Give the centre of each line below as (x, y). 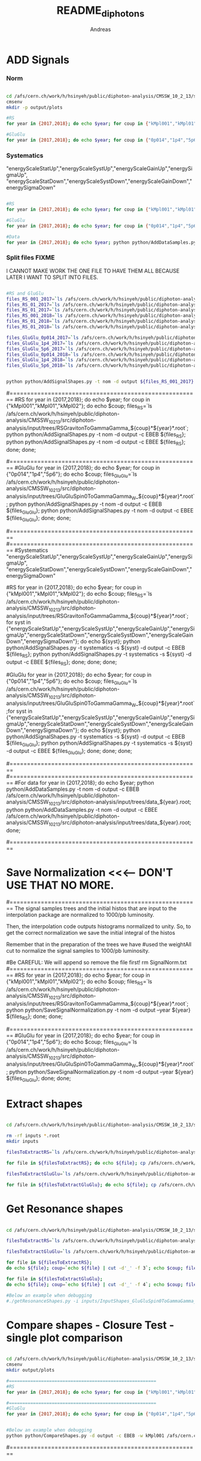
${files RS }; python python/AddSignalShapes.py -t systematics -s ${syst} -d (99, 655)
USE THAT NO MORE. (60, 885)
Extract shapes (44, 1104)
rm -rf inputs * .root (33, 1136)
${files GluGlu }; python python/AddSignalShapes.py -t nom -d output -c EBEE (100, 511)
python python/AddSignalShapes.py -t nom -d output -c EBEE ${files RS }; (96, 443)
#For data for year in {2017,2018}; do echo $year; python (84, 783)
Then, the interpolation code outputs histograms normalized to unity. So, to (99, 926)
